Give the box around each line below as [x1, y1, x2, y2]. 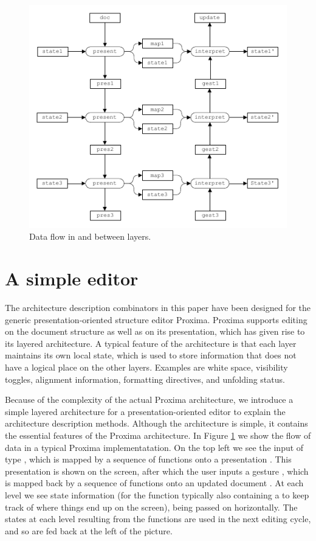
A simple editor [5, 266, 139, 291]
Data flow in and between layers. [29, 230, 151, 243]
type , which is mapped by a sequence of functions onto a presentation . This [5, 453, 292, 466]
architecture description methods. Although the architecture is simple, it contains [5, 417, 308, 430]
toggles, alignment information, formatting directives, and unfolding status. [5, 372, 285, 385]
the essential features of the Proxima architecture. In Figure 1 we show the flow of [5, 429, 311, 441]
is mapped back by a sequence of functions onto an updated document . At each [5, 476, 304, 489]
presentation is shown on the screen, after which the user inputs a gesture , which [5, 464, 309, 477]
